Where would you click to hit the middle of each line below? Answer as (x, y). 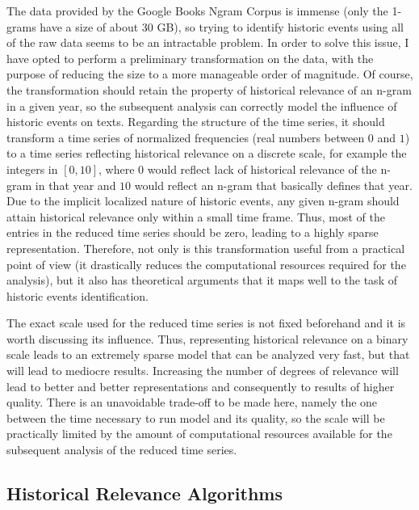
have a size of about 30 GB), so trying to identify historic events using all (222, 26)
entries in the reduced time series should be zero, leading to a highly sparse (193, 232)
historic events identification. (78, 295)
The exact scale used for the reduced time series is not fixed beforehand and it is (206, 323)
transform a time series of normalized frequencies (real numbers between (186, 137)
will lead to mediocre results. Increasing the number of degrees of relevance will (203, 371)
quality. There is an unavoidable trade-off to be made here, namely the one (192, 402)
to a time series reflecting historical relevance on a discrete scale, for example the (207, 153)
